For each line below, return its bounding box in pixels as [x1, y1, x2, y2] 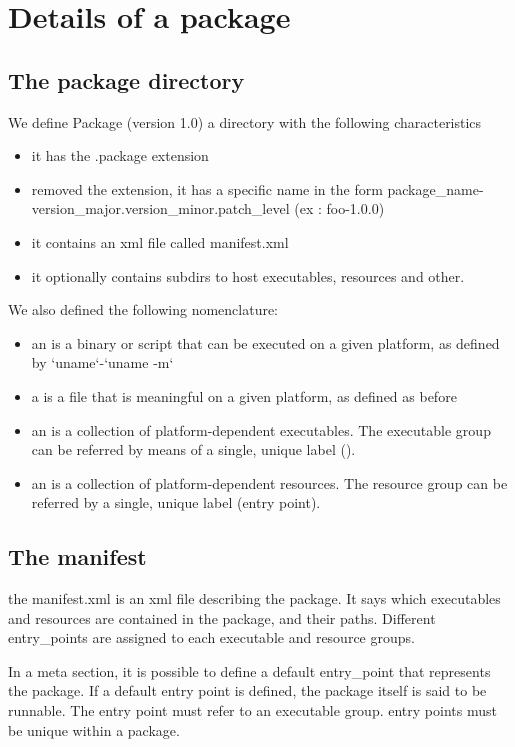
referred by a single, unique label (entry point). [31, 492, 321, 513]
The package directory [8, 64, 245, 95]
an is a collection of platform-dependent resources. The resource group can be [31, 472, 508, 493]
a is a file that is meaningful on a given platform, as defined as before [31, 385, 457, 406]
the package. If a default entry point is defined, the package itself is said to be [8, 680, 487, 701]
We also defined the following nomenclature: [8, 299, 279, 320]
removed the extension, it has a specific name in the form [31, 178, 383, 199]
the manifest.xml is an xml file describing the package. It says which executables [8, 588, 501, 609]
